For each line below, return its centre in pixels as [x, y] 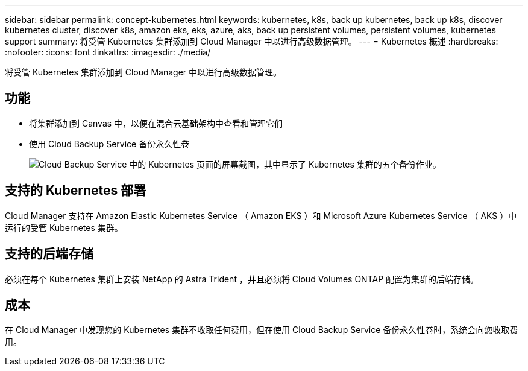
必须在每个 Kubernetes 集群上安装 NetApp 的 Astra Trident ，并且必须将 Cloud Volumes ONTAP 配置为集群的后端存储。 [242, 279]
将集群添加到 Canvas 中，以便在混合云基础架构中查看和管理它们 [156, 123]
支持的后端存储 [49, 254]
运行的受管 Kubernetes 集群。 [64, 227]
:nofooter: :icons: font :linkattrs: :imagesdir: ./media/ [108, 52]
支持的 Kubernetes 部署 [76, 191]
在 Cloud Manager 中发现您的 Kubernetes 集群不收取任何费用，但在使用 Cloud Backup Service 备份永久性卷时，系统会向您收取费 [262, 330]
